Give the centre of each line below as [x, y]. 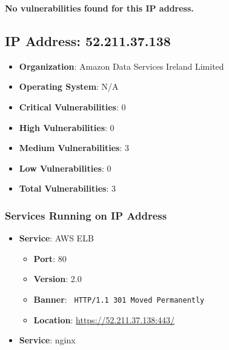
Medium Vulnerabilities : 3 [74, 148]
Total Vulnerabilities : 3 [67, 188]
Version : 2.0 [58, 279]
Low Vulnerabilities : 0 [65, 168]
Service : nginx [47, 340]
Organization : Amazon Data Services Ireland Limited [121, 66]
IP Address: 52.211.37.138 [88, 40]
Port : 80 [50, 258]
